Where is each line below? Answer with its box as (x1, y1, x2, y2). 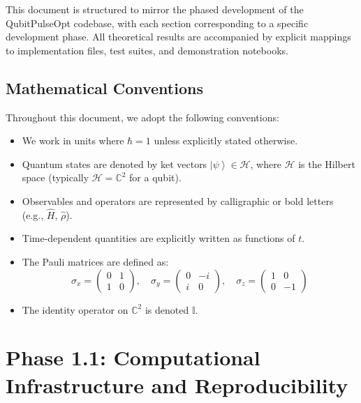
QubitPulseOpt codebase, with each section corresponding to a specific (6, 15, 309, 30)
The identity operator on (22, 302, 128, 317)
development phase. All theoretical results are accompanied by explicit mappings (6, 29, 351, 44)
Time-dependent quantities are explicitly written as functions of (22, 231, 295, 245)
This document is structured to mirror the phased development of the (6, 2, 304, 16)
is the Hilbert (298, 156, 355, 171)
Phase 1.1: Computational (6, 343, 260, 372)
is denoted (145, 302, 189, 317)
